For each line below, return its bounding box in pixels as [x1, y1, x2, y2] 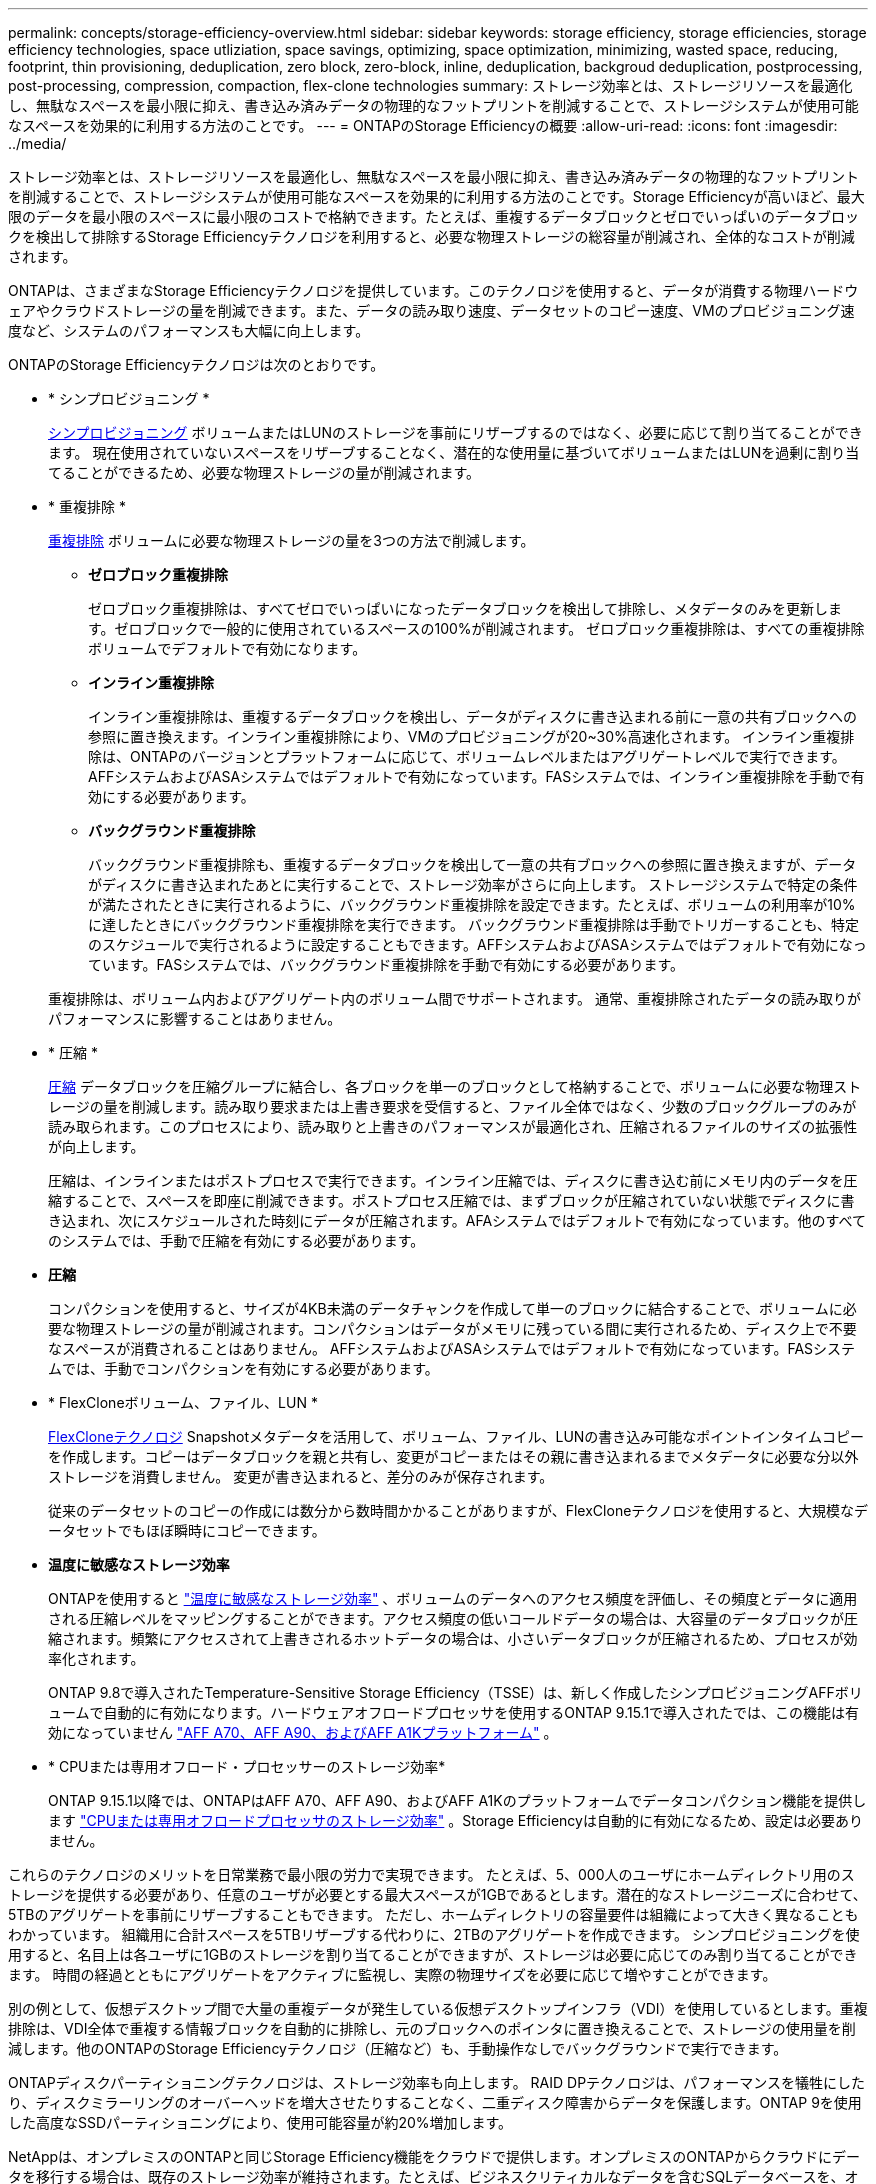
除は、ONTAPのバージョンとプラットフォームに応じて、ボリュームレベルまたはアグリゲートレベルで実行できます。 [88, 748, 846, 765]
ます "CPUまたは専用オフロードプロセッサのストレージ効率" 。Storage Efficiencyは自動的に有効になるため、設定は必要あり [48, 1812, 863, 1829]
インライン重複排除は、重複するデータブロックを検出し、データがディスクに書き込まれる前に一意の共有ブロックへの [88, 708, 858, 725]
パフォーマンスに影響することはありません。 [48, 1010, 342, 1027]
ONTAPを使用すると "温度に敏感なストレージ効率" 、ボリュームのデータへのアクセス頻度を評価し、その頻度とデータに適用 [48, 1590, 858, 1607]
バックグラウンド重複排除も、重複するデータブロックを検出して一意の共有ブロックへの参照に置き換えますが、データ [88, 856, 857, 873]
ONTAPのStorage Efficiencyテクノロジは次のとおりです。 [8, 356, 385, 373]
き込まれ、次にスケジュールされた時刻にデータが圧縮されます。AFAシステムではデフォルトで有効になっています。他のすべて [48, 1212, 867, 1229]
